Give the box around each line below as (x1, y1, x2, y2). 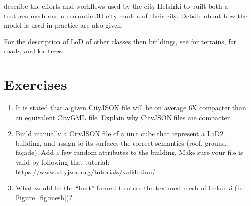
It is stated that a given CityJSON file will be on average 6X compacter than (15, 103, 246, 113)
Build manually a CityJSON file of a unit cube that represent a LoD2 (15, 128, 224, 138)
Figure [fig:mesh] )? (15, 192, 73, 202)
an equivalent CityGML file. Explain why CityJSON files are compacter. (15, 112, 232, 122)
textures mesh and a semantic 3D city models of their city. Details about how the (4, 10, 247, 20)
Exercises (4, 74, 67, 94)
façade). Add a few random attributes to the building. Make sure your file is (15, 147, 243, 157)
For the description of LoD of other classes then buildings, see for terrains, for (4, 36, 237, 46)
